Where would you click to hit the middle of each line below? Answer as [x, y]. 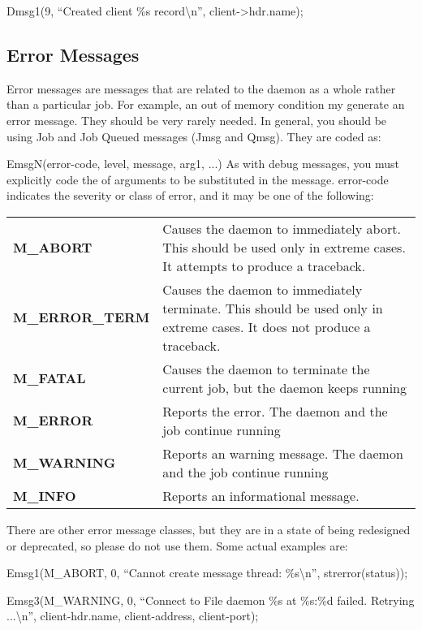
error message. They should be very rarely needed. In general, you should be [197, 120]
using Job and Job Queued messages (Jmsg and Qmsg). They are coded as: [194, 136]
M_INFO [45, 495]
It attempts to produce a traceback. [264, 265]
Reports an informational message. [261, 495]
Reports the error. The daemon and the [275, 411]
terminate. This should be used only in [273, 308]
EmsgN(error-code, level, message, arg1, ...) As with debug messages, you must [203, 164]
